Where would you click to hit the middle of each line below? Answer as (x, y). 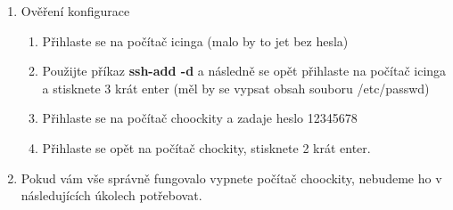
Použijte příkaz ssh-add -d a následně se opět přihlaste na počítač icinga (244, 71)
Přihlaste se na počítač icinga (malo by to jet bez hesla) (195, 40)
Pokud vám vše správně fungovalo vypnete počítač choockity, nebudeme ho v (231, 178)
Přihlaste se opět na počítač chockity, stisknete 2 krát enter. (206, 147)
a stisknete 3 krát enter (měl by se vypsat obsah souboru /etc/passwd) (236, 88)
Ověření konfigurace (75, 11)
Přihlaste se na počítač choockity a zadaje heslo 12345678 (200, 118)
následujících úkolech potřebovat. (111, 195)
